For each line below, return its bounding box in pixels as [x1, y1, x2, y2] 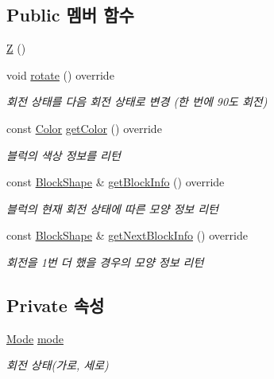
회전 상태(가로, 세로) [6, 357, 109, 373]
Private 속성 [6, 292, 105, 317]
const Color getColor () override [6, 119, 162, 136]
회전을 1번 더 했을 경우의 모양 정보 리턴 [6, 253, 204, 270]
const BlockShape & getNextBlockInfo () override [6, 227, 248, 244]
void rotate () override [6, 66, 114, 83]
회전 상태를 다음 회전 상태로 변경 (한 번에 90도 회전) [6, 93, 268, 110]
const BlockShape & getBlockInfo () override [6, 174, 225, 190]
